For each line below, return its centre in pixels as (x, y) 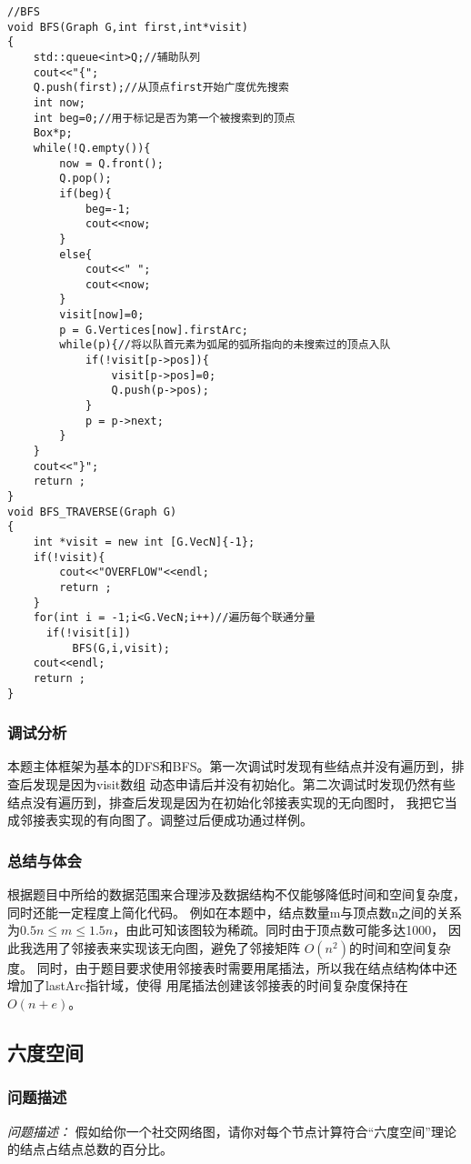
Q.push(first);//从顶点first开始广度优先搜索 (161, 88)
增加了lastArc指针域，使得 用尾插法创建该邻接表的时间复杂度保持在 (208, 985)
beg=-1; (108, 209)
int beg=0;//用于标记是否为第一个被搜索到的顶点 (164, 118)
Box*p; (53, 133)
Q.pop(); (85, 179)
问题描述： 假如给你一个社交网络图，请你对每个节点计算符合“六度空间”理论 (232, 1131)
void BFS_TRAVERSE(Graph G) (92, 512)
